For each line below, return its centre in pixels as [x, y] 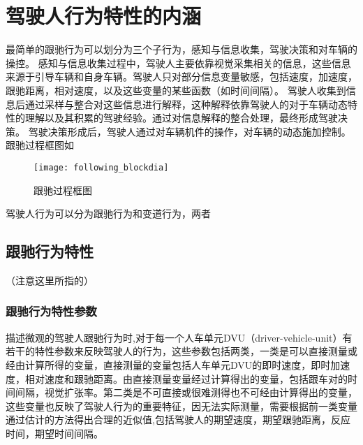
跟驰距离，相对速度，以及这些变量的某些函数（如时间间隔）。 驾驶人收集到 [176, 90]
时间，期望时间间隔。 [54, 433]
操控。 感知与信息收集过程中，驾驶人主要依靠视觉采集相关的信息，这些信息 [178, 63]
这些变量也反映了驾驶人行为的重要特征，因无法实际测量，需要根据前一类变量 [181, 406]
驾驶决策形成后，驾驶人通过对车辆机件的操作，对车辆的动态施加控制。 [190, 131]
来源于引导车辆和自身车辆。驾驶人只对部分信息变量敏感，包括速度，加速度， [181, 76]
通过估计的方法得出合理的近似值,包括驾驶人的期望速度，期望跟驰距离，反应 [178, 420]
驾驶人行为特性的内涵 [104, 16]
